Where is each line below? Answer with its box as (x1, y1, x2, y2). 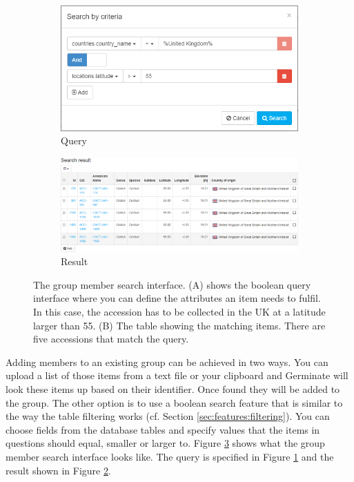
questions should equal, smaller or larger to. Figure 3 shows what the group (6, 436, 325, 450)
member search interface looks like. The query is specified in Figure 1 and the (6, 449, 334, 463)
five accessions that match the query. (33, 331, 189, 346)
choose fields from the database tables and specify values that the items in (6, 422, 320, 436)
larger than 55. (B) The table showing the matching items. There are (33, 318, 326, 332)
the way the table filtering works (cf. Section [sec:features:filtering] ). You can (6, 409, 330, 423)
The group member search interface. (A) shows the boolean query (33, 277, 311, 291)
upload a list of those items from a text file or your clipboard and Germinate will (6, 368, 348, 383)
